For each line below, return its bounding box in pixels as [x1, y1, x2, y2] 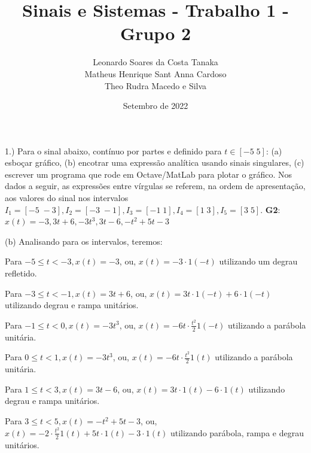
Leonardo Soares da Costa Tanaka [93, 56, 218, 68]
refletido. [5, 267, 37, 279]
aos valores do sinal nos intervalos [5, 191, 129, 204]
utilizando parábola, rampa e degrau [170, 426, 304, 439]
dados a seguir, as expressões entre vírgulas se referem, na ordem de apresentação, [5, 180, 306, 192]
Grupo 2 [120, 21, 191, 45]
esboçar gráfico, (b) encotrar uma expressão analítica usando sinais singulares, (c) [5, 156, 304, 169]
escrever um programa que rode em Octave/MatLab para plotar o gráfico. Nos [5, 168, 292, 180]
